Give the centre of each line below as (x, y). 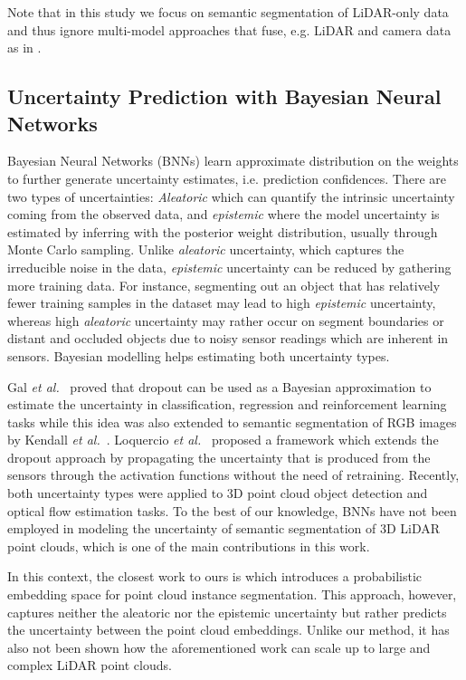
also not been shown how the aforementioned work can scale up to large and (219, 647)
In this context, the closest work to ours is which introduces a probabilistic (215, 576)
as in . (24, 48)
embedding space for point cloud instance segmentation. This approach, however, (232, 594)
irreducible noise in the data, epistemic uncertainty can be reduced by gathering (229, 267)
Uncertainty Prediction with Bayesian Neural (224, 96)
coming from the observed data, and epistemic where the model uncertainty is (223, 214)
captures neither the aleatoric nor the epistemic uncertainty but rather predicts (227, 612)
